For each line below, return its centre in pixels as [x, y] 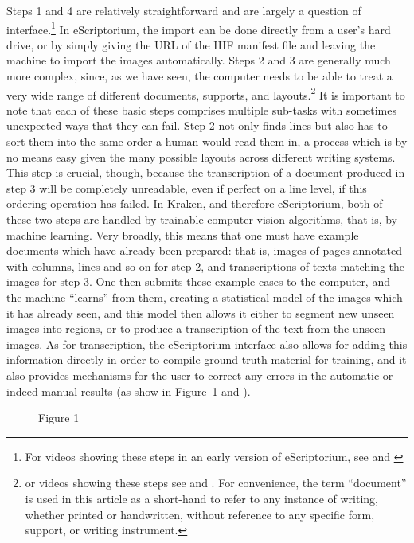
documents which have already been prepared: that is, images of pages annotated [205, 250]
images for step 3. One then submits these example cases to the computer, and [198, 281]
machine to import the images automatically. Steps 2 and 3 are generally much [199, 60]
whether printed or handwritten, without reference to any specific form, [200, 514]
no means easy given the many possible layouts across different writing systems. [201, 156]
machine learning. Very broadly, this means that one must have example [183, 234]
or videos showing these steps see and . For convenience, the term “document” [216, 483]
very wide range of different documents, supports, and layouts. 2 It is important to [206, 93]
